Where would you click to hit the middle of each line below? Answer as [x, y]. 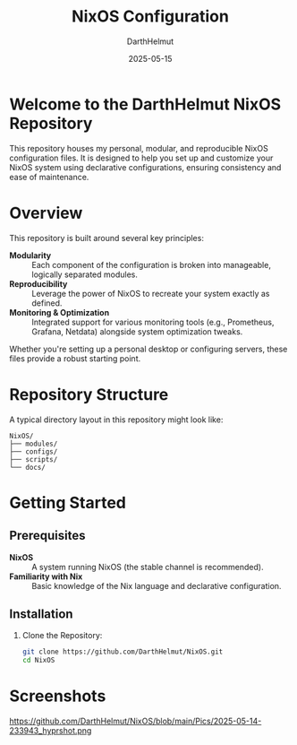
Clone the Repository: [62, 636]
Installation [41, 614]
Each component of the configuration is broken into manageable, [151, 264]
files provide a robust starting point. [75, 358]
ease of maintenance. [49, 177]
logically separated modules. [85, 274]
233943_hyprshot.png [51, 731]
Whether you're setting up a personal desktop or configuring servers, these [148, 349]
